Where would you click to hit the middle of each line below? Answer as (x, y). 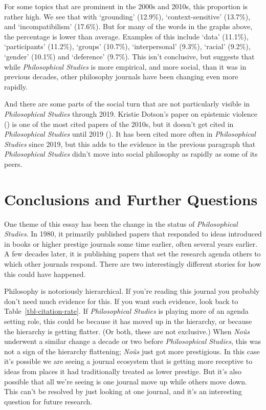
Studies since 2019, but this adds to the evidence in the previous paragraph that (130, 144)
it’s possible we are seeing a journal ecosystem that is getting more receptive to (128, 361)
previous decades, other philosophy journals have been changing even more (121, 77)
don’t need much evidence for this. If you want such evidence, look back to (121, 301)
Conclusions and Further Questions (131, 199)
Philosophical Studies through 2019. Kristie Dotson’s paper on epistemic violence (131, 113)
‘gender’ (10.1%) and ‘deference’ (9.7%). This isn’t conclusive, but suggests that (129, 56)
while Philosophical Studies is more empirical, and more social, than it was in (125, 66)
